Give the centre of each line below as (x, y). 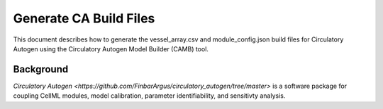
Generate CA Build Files (84, 18)
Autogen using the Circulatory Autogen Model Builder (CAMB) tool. (111, 49)
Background (41, 69)
